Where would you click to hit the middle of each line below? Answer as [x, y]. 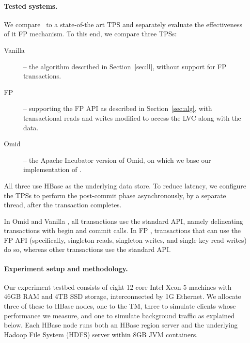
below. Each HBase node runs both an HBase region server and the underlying [121, 325]
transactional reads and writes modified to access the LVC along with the [132, 117]
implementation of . [52, 169]
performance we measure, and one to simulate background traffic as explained [119, 315]
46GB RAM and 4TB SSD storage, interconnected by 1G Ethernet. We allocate [123, 296]
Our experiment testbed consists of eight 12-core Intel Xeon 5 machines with [118, 287]
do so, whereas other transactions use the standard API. [87, 249]
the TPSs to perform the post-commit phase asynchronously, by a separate [115, 195]
